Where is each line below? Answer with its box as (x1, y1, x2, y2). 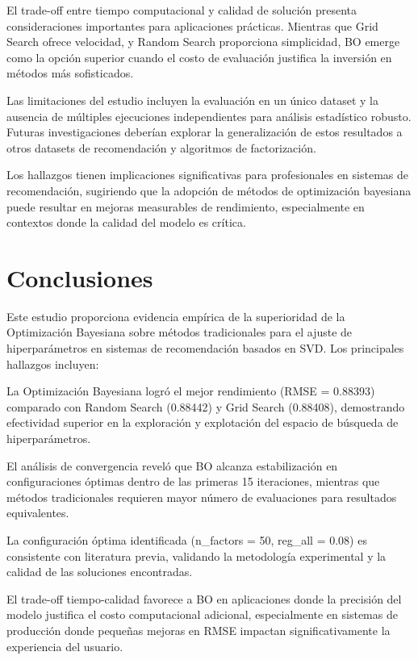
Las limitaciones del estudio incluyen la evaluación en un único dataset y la (6, 91, 378, 108)
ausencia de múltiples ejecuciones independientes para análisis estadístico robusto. (6, 107, 412, 124)
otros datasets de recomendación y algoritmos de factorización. (6, 139, 316, 156)
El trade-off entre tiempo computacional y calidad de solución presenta (6, 2, 357, 18)
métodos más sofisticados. (6, 65, 134, 81)
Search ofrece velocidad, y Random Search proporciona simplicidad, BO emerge (6, 33, 400, 50)
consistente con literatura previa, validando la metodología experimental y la (6, 547, 387, 564)
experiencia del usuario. (6, 637, 123, 654)
